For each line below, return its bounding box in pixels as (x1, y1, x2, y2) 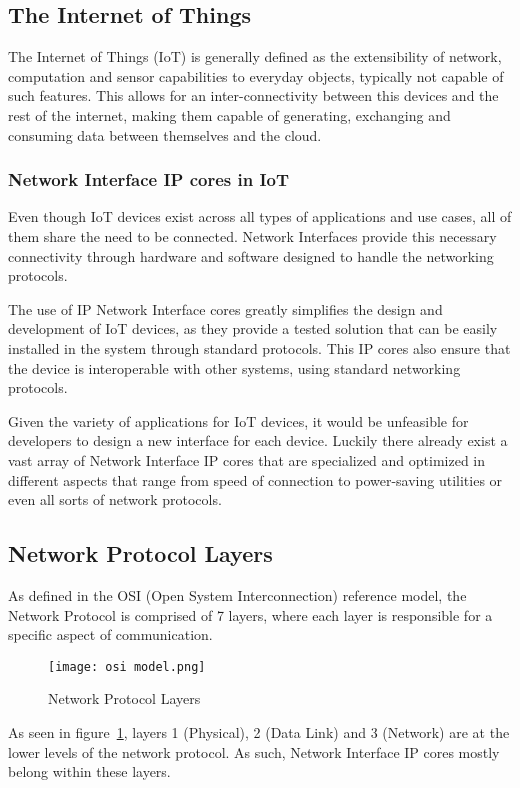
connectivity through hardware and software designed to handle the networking (8, 245, 494, 266)
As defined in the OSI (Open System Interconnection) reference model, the (8, 584, 467, 605)
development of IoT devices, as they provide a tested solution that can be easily (8, 318, 498, 339)
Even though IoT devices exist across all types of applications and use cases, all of (8, 206, 512, 227)
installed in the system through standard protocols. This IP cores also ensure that (8, 337, 511, 358)
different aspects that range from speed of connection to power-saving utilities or (8, 469, 503, 490)
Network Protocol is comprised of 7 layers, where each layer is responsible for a (8, 604, 493, 625)
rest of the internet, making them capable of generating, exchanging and (8, 104, 451, 125)
